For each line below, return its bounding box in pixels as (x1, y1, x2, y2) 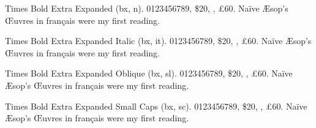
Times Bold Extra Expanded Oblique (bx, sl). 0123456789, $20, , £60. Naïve (5, 67, 293, 80)
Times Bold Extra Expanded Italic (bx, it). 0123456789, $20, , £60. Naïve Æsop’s (5, 34, 312, 47)
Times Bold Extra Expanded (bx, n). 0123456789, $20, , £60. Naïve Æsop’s (5, 2, 288, 14)
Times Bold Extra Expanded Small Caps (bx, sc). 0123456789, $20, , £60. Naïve (5, 99, 307, 112)
